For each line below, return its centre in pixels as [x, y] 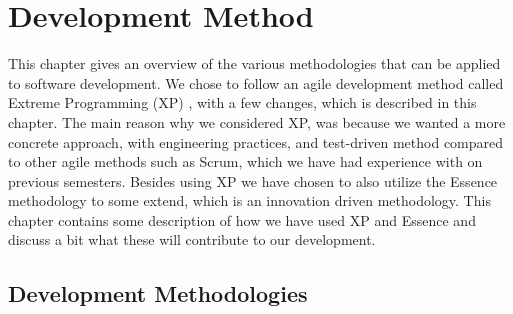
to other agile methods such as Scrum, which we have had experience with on [245, 161]
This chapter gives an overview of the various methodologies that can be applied [254, 63]
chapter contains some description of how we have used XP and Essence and [242, 219]
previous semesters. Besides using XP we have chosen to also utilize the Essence [253, 180]
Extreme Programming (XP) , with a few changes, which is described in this [242, 102]
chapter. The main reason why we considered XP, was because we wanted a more [257, 121]
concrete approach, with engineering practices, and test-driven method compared [256, 141]
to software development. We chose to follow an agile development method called [256, 82]
